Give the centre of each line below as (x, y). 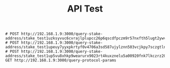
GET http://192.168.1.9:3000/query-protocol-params (61, 60)
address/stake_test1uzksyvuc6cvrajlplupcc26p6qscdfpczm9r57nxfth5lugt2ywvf (87, 38)
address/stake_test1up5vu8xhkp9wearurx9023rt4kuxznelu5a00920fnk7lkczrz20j (87, 56)
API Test (85, 9)
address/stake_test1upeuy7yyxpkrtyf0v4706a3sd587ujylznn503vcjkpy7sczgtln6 (87, 47)
